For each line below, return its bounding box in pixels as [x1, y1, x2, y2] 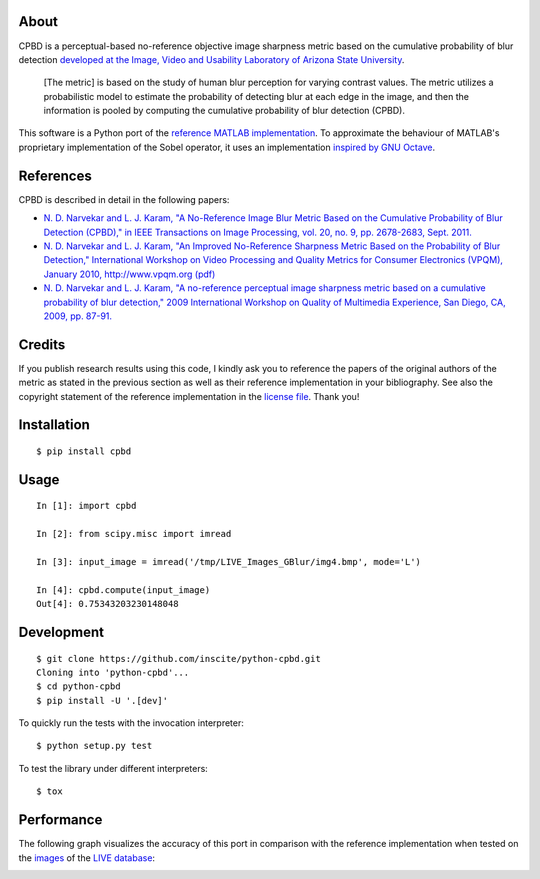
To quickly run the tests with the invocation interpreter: [18, 717, 245, 729]
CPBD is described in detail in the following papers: [18, 193, 230, 205]
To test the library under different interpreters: [18, 762, 209, 774]
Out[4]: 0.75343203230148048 [36, 598, 179, 610]
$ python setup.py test [36, 740, 153, 752]
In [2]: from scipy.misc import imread [36, 528, 232, 540]
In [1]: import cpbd [36, 500, 137, 512]
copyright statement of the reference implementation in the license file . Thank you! [18, 390, 360, 402]
